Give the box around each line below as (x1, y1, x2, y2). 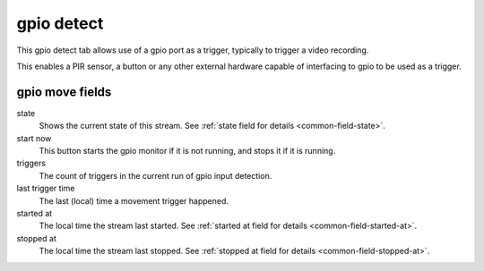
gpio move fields (16, 84, 112, 99)
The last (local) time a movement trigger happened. (39, 195, 229, 206)
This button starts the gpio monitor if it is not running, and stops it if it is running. (39, 146, 336, 157)
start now (16, 132, 52, 143)
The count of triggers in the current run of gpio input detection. (39, 170, 272, 181)
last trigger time (16, 183, 75, 194)
